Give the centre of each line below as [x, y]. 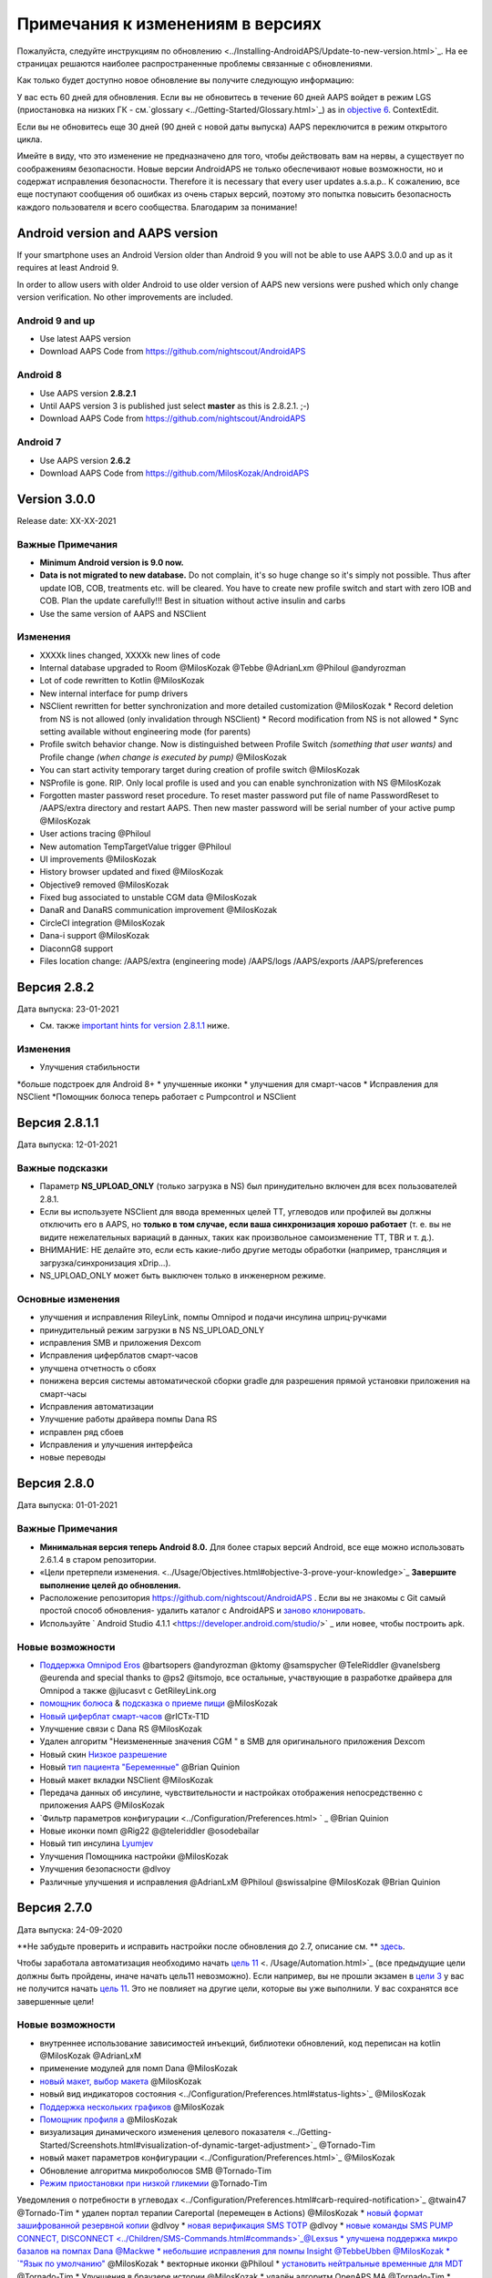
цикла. [30, 139]
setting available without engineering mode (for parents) [145, 732]
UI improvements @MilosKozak [98, 859]
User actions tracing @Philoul [95, 834]
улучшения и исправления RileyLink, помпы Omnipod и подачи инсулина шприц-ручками [213, 1318]
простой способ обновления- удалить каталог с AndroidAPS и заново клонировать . [203, 1611]
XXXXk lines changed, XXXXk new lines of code [130, 655]
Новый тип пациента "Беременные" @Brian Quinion [140, 1767]
